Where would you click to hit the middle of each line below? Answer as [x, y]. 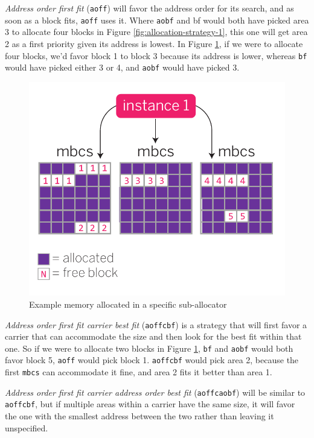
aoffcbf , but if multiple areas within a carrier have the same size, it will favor [150, 404]
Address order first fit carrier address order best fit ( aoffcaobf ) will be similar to [155, 392]
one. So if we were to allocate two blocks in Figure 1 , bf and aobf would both [149, 348]
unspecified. [27, 427]
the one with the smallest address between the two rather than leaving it [139, 416]
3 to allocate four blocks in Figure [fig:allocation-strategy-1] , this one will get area [156, 32]
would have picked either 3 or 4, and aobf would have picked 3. [122, 67]
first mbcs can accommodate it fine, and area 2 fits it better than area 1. [139, 372]
